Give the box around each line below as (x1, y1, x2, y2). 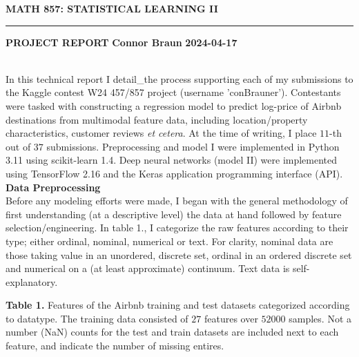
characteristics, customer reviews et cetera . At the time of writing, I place (6, 126, 317, 140)
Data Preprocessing (6, 180, 101, 194)
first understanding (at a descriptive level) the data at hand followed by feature (6, 206, 342, 221)
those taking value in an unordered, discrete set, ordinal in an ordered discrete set (6, 247, 352, 262)
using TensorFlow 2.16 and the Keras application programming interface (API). (6, 166, 343, 180)
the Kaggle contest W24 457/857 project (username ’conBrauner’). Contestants (6, 85, 341, 99)
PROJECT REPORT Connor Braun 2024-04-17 (6, 35, 237, 49)
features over (204, 311, 258, 325)
